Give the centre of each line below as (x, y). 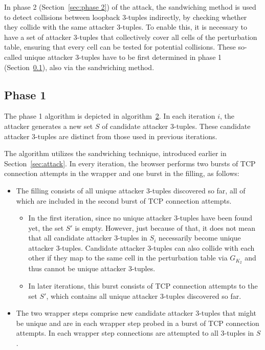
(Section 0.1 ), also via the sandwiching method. (79, 67)
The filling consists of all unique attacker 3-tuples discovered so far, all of (131, 190)
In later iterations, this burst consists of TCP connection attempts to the (143, 285)
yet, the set (46, 227)
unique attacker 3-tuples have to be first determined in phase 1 (123, 57)
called (13, 57)
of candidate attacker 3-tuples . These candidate (176, 126)
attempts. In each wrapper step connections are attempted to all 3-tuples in (135, 333)
